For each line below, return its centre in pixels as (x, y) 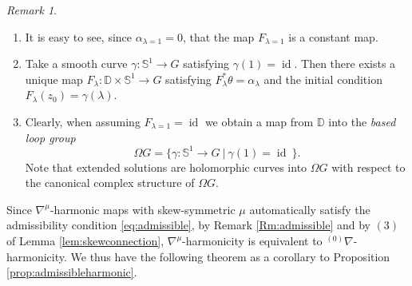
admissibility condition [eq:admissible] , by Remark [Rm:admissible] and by (188, 225)
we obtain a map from (259, 121)
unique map (54, 79)
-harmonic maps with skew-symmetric (143, 209)
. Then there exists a (345, 64)
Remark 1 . (32, 10)
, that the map (218, 36)
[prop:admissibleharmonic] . (72, 272)
